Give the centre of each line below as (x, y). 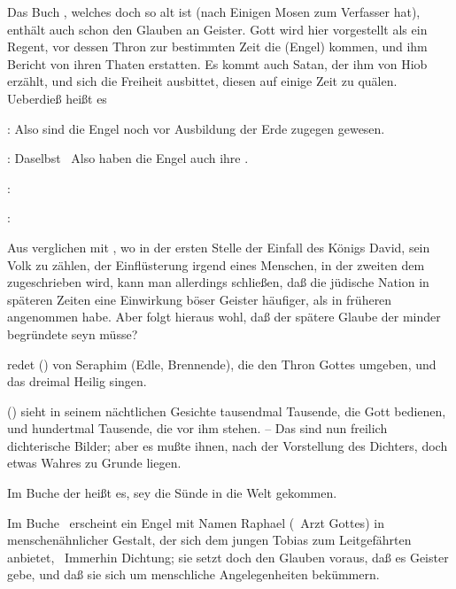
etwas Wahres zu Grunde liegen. (94, 463)
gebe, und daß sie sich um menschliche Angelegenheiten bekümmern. (193, 574)
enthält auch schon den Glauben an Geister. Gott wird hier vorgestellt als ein (217, 29)
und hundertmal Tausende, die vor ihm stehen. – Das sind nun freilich (197, 428)
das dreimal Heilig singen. (77, 381)
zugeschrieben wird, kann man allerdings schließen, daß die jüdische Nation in (218, 282)
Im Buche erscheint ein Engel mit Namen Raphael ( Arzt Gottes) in (196, 522)
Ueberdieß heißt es (57, 98)
